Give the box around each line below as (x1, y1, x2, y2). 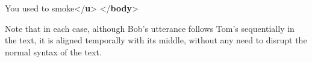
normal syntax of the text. (5, 45, 102, 58)
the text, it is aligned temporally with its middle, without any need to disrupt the (5, 34, 307, 46)
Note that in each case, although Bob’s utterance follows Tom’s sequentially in (5, 22, 295, 34)
